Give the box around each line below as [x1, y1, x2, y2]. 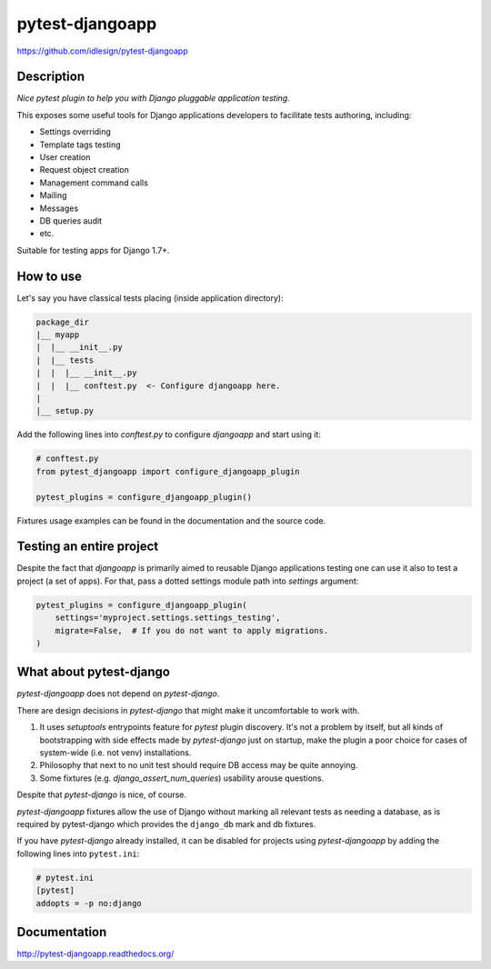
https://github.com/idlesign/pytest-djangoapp [16, 45, 188, 56]
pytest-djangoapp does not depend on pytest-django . [16, 688, 220, 699]
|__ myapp [35, 330, 80, 340]
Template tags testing [39, 139, 121, 150]
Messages [39, 203, 79, 214]
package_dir [35, 316, 90, 327]
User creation [39, 152, 91, 163]
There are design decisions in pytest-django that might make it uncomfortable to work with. [16, 704, 360, 715]
